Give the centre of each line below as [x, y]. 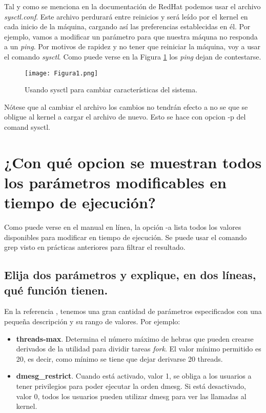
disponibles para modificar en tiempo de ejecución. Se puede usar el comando [126, 237]
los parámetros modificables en [116, 182]
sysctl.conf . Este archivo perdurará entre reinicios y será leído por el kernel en [126, 16]
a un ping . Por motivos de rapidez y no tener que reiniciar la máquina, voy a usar [132, 46]
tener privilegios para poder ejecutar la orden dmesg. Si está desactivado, [131, 386]
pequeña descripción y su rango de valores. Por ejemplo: [92, 321]
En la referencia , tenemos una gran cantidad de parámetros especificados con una [133, 311]
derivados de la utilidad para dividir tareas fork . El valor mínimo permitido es [139, 349]
